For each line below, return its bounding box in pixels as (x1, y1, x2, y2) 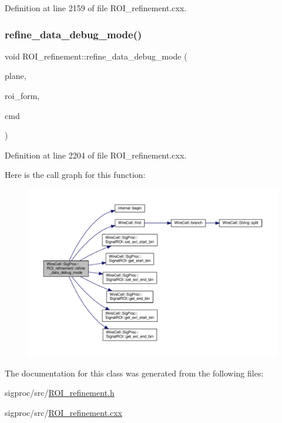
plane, (5, 70, 26, 82)
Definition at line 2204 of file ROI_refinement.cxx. (5, 148, 187, 161)
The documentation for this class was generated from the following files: (5, 366, 264, 379)
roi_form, (5, 90, 40, 101)
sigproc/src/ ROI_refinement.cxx (5, 406, 122, 418)
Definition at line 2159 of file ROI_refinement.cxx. (5, 2, 187, 14)
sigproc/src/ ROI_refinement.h (5, 386, 115, 399)
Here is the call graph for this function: (5, 168, 146, 181)
